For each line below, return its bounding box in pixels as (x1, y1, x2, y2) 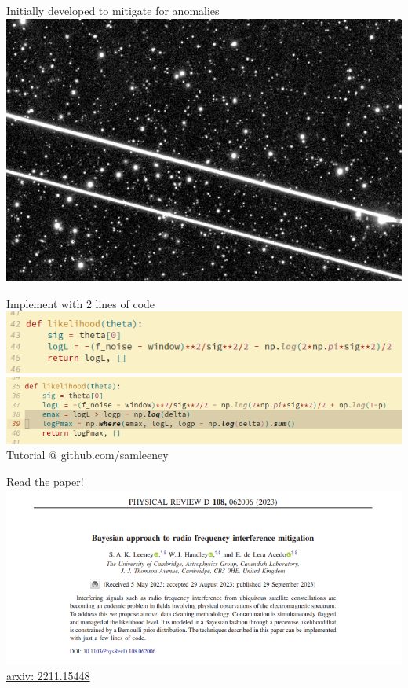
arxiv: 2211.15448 (6, 668, 90, 684)
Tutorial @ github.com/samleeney (6, 447, 169, 463)
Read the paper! (6, 473, 84, 489)
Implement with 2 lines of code (6, 295, 155, 311)
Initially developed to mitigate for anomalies (6, 2, 220, 18)
